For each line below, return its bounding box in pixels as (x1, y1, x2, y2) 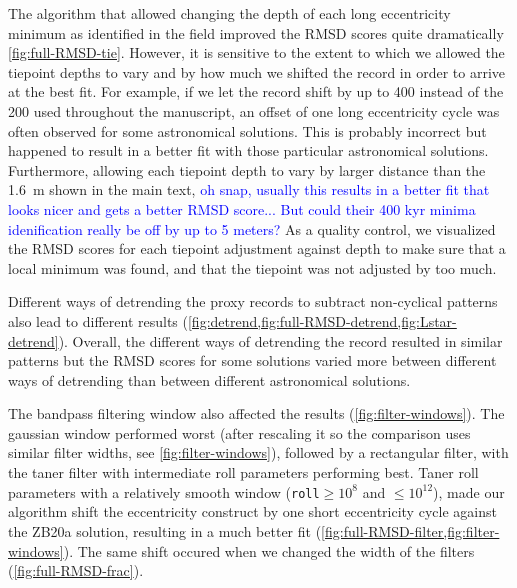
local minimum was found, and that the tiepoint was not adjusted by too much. (8, 257, 497, 278)
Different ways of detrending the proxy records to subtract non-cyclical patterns (8, 291, 498, 312)
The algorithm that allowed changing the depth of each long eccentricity (8, 3, 451, 23)
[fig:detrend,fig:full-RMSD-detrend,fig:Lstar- (187, 310, 457, 331)
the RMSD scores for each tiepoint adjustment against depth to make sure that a (8, 238, 506, 259)
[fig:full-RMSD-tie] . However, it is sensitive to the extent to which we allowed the (8, 42, 505, 63)
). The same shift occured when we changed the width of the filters (63, 540, 475, 561)
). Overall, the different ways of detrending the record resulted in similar (58, 330, 503, 351)
